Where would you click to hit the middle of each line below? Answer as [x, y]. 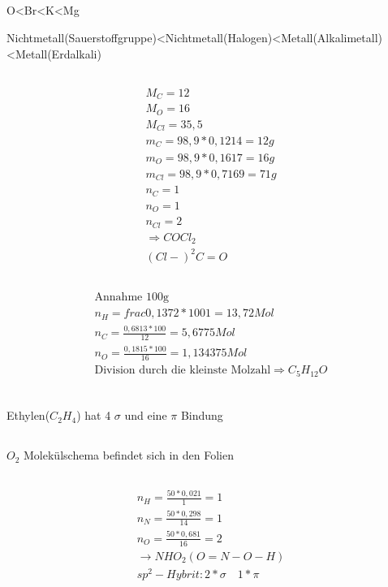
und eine [146, 415]
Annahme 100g [131, 298]
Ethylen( [28, 415]
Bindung [202, 415]
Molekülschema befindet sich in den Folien [129, 455]
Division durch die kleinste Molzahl [183, 371]
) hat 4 [94, 415]
